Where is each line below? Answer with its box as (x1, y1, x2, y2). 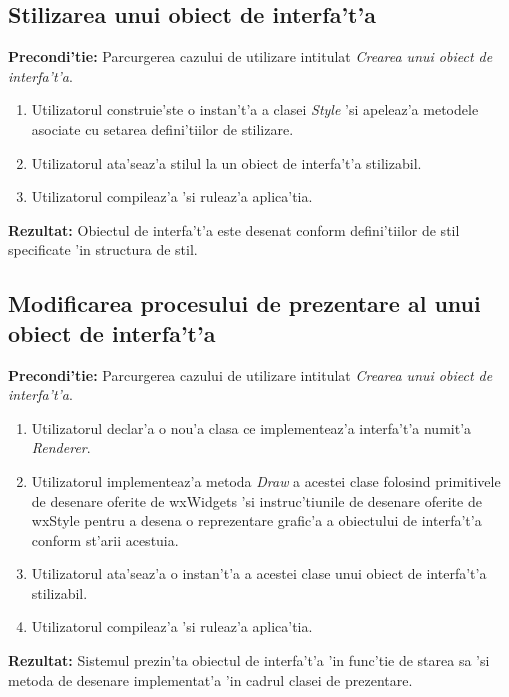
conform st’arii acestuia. (31, 529, 179, 550)
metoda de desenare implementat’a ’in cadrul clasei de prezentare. (8, 669, 413, 690)
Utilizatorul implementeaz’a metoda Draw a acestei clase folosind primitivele (31, 470, 501, 491)
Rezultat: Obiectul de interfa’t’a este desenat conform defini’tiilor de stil (8, 219, 460, 240)
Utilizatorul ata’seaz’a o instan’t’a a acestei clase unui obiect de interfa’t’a (31, 563, 487, 584)
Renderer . (31, 437, 91, 458)
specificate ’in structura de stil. (8, 239, 198, 260)
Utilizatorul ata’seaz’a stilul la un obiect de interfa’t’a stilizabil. (31, 152, 422, 173)
